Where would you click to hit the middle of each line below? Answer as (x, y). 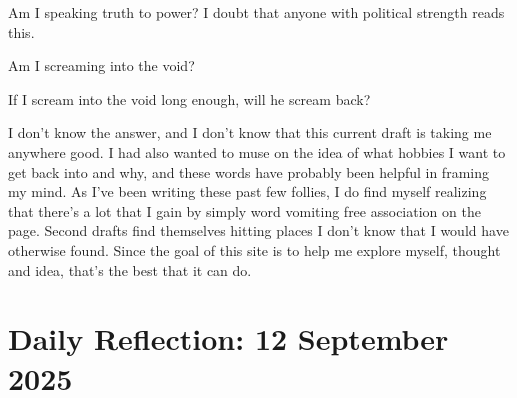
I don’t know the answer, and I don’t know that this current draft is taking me (250, 132)
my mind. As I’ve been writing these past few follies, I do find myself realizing (247, 191)
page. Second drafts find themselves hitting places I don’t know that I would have (258, 230)
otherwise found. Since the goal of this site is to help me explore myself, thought (254, 249)
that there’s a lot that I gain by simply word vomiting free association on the (244, 210)
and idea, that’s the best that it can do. (130, 269)
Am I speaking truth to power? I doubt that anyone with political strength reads (256, 12)
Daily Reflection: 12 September (228, 338)
